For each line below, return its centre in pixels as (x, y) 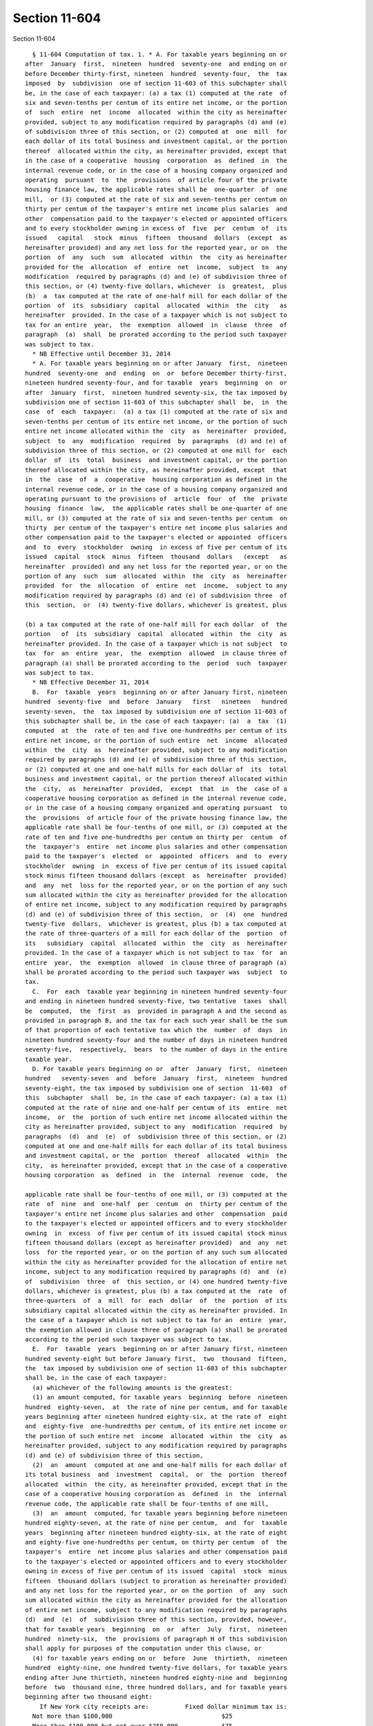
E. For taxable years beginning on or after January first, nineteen (160, 1349)
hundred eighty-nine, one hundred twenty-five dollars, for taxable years (156, 1668)
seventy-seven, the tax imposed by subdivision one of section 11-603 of (156, 711)
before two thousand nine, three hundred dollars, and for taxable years (156, 1687)
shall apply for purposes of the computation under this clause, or (143, 1649)
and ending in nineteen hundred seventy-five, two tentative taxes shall (156, 1001)
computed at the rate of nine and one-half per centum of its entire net (156, 1107)
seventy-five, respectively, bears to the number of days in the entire (156, 1050)
